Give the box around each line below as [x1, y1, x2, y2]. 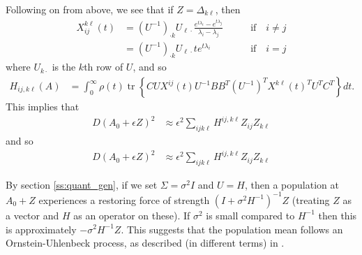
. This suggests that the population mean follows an [121, 221, 343, 236]
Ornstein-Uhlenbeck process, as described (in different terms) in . [6, 235, 285, 250]
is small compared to [206, 207, 295, 222]
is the [52, 59, 76, 74]
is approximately [6, 221, 77, 236]
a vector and [6, 207, 59, 222]
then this [318, 207, 357, 222]
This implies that [6, 99, 80, 114]
